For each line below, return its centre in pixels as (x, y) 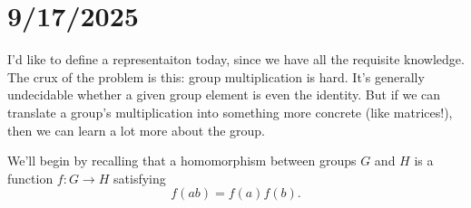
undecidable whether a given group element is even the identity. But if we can (224, 95)
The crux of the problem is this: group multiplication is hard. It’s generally (216, 76)
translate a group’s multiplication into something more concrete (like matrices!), (230, 112)
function (30, 178)
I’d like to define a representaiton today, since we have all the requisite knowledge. (236, 59)
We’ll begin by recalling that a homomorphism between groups (182, 161)
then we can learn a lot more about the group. (137, 130)
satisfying (140, 178)
